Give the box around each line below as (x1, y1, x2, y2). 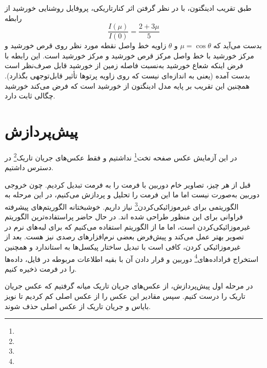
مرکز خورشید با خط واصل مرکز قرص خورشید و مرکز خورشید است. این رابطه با (5, 50, 254, 60)
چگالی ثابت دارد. (5, 90, 55, 101)
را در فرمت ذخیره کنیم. (5, 263, 77, 274)
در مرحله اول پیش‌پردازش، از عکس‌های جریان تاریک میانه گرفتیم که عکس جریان (5, 280, 253, 291)
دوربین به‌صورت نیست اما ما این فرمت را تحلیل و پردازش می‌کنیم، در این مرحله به (5, 189, 260, 200)
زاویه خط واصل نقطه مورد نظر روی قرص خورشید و (5, 40, 167, 51)
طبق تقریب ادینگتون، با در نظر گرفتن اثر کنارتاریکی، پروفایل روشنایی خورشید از (5, 3, 252, 13)
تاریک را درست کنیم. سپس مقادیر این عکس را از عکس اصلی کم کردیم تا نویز (5, 291, 245, 301)
